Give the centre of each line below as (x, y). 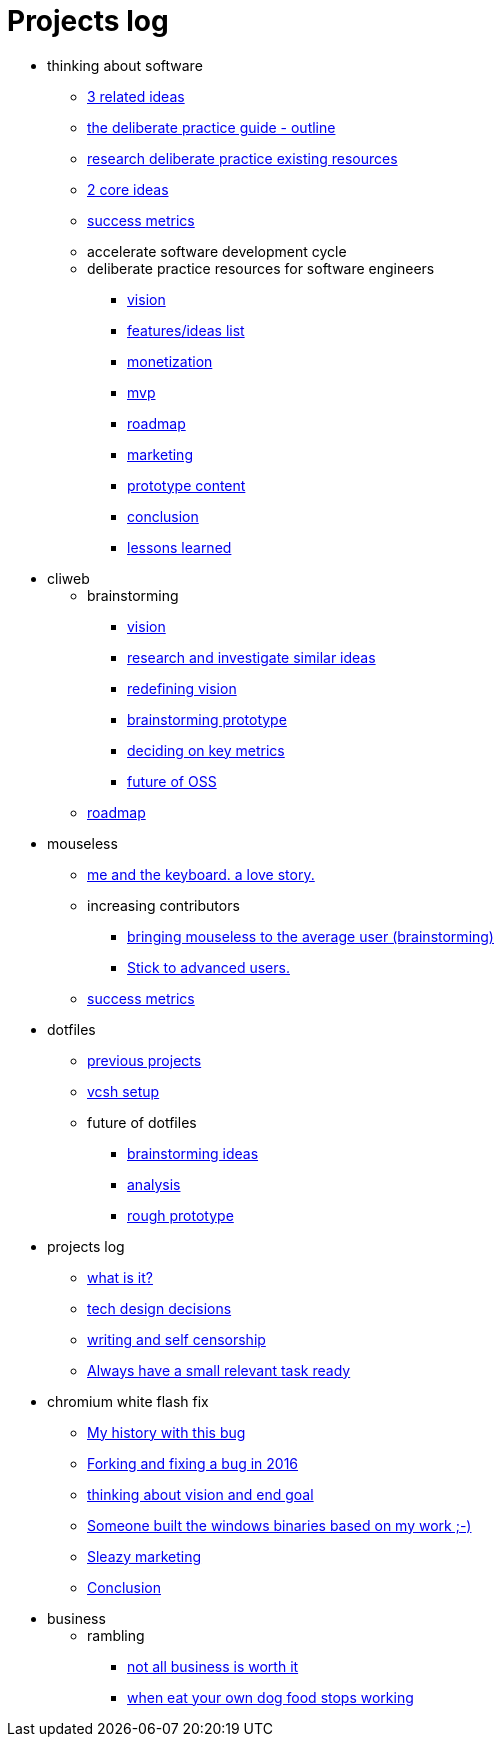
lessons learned (179, 547)
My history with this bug (166, 1432)
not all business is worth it (213, 1666)
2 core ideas (128, 189)
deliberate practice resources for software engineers (261, 268)
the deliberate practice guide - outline (211, 127)
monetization (170, 361)
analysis (154, 1184)
